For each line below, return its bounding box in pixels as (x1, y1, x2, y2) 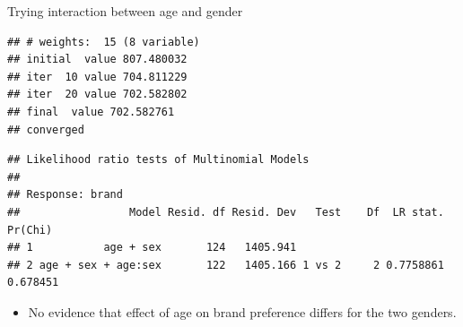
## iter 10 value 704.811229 (7, 70, 188, 83)
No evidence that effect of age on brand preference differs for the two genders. (28, 302, 457, 321)
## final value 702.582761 (7, 105, 175, 118)
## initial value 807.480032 (7, 53, 188, 66)
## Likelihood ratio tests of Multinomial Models (7, 153, 310, 167)
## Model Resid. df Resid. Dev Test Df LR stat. (7, 205, 444, 219)
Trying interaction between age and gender (7, 2, 243, 20)
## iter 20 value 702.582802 (7, 88, 188, 101)
